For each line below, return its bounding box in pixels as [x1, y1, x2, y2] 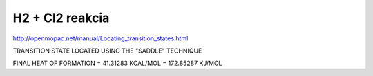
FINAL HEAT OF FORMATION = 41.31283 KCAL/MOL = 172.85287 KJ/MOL [12, 59, 222, 68]
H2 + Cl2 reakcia [12, 10, 110, 25]
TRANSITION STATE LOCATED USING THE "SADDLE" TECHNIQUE [12, 47, 202, 55]
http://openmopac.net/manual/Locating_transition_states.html [12, 34, 189, 42]
